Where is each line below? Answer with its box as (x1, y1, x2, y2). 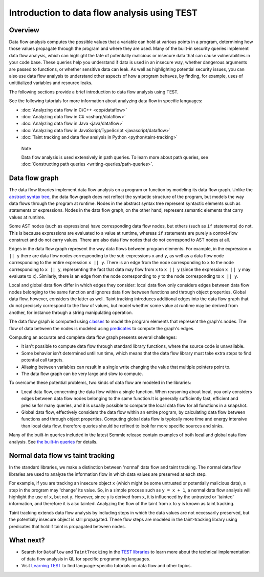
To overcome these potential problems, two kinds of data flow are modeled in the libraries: (9, 379, 192, 386)
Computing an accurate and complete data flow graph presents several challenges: (9, 334, 177, 340)
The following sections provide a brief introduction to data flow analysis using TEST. (9, 89, 178, 95)
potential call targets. (21, 357, 64, 363)
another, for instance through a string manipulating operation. (9, 310, 133, 315)
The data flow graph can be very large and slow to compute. (21, 371, 143, 377)
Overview (9, 26, 40, 34)
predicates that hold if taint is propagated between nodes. (9, 523, 126, 529)
